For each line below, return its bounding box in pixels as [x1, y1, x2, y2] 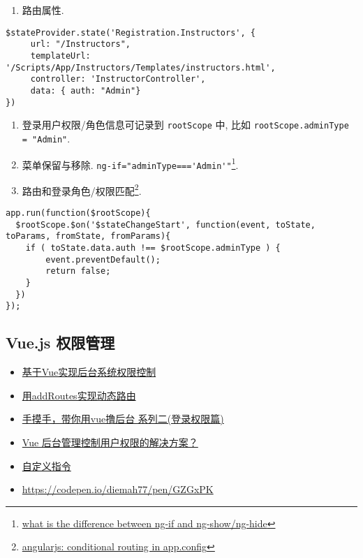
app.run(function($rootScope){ [6, 208, 151, 219]
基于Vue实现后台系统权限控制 [22, 365, 156, 379]
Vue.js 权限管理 [6, 332, 115, 353]
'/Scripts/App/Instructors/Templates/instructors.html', [6, 62, 276, 73]
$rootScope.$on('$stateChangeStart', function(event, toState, [15, 219, 316, 230]
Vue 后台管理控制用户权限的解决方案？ [22, 434, 198, 449]
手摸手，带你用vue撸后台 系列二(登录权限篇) [22, 411, 224, 426]
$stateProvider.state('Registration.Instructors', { [6, 27, 255, 38]
